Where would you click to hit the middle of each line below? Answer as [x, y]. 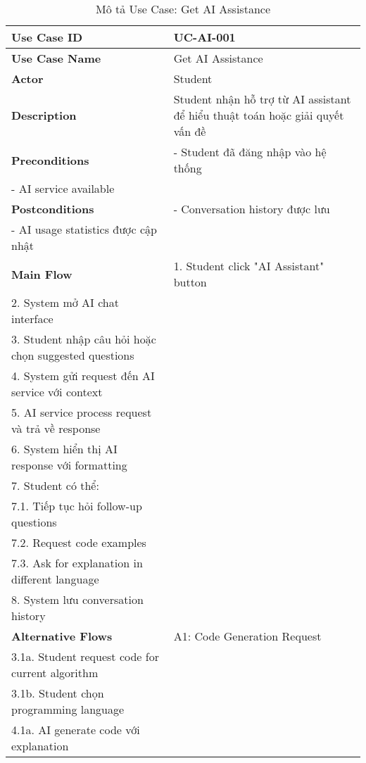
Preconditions [50, 160]
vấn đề [190, 131]
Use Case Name [56, 58]
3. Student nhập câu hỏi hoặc [84, 339]
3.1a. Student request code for [85, 656]
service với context [57, 392]
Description [44, 115]
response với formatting [69, 465]
